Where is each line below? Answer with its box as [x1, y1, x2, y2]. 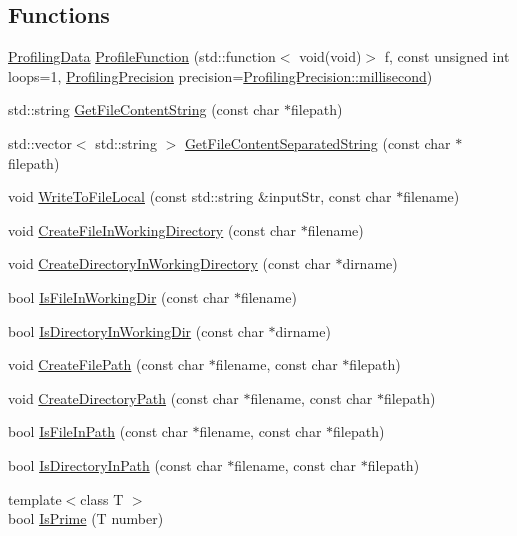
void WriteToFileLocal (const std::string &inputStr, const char [8, 186, 392, 207]
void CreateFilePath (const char [8, 354, 205, 375]
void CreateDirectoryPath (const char [8, 387, 239, 408]
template [8, 488, 62, 509]
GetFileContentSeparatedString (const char [184, 132, 451, 153]
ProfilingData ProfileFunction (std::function [8, 46, 276, 67]
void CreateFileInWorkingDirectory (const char [8, 219, 297, 240]
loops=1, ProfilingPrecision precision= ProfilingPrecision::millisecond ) [8, 65, 433, 86]
